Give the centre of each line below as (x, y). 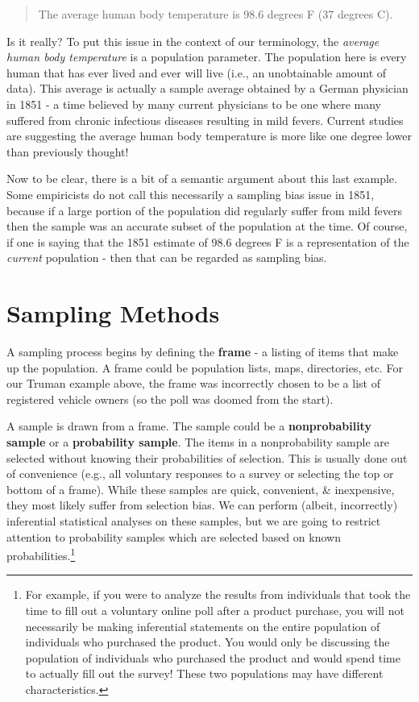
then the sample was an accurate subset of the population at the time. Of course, (207, 226)
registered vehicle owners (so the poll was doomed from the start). (170, 399)
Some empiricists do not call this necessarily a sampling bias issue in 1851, (191, 194)
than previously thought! (68, 151)
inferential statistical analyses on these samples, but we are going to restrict (194, 520)
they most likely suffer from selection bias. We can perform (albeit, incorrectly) (202, 505)
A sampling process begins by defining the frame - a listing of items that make (203, 352)
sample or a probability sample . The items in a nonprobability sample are (198, 442)
